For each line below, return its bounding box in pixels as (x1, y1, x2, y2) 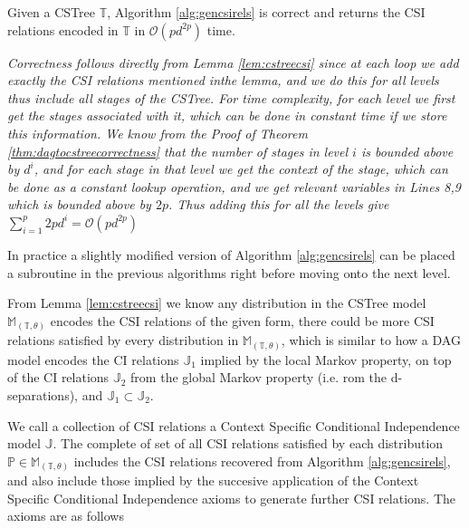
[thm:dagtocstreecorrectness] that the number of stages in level (7, 141, 349, 160)
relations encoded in (7, 20, 119, 39)
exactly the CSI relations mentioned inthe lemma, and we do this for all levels (7, 71, 439, 90)
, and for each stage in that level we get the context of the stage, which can (33, 159, 448, 178)
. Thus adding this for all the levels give (167, 195, 389, 214)
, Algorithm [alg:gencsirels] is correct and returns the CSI (107, 3, 426, 21)
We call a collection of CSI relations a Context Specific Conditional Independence (7, 416, 460, 435)
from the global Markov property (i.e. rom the (130, 368, 388, 387)
